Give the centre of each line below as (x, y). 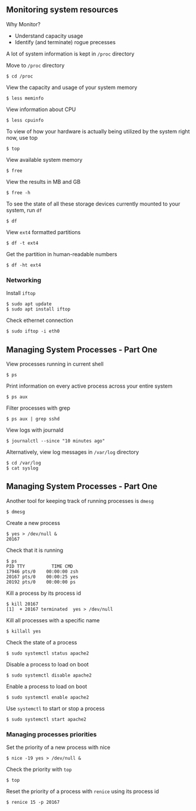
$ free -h (18, 193)
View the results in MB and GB (43, 182)
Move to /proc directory (35, 65)
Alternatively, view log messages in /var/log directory (73, 452)
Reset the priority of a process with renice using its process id (83, 791)
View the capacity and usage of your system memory (72, 87)
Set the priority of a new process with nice (58, 747)
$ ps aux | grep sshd (33, 419)
